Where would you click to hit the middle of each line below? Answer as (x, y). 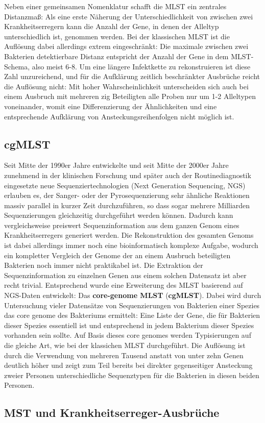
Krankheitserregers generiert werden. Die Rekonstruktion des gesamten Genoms (129, 235)
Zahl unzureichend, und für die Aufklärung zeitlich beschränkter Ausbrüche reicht (132, 76)
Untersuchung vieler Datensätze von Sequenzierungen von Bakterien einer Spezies (132, 305)
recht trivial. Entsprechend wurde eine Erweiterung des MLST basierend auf (124, 285)
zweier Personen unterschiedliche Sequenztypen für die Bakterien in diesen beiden (132, 375)
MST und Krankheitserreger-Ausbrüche (112, 413)
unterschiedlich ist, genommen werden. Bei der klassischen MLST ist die (117, 36)
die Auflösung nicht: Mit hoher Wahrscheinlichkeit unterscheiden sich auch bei (126, 86)
